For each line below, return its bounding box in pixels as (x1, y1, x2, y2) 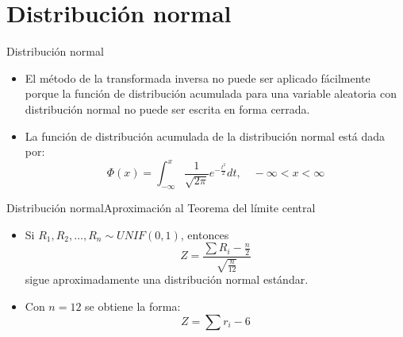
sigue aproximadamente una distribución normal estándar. (25, 271, 309, 288)
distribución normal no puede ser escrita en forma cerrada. (25, 100, 310, 117)
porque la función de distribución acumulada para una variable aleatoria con (25, 85, 397, 102)
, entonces (180, 226, 229, 242)
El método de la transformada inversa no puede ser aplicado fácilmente (25, 69, 370, 86)
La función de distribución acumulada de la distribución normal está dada (25, 127, 386, 144)
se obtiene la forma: (85, 298, 181, 315)
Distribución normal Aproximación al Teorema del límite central (6, 199, 316, 215)
